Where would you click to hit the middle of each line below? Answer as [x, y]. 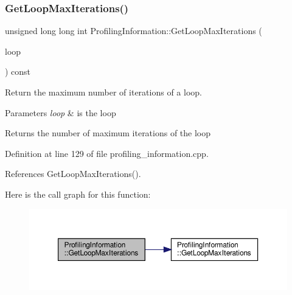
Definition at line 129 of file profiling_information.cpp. [107, 153]
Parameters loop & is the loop [61, 112]
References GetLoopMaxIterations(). [73, 174]
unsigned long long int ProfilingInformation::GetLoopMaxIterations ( [134, 31]
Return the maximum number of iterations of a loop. [103, 92]
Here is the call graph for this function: [78, 194]
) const [18, 71]
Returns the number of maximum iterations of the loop [108, 133]
